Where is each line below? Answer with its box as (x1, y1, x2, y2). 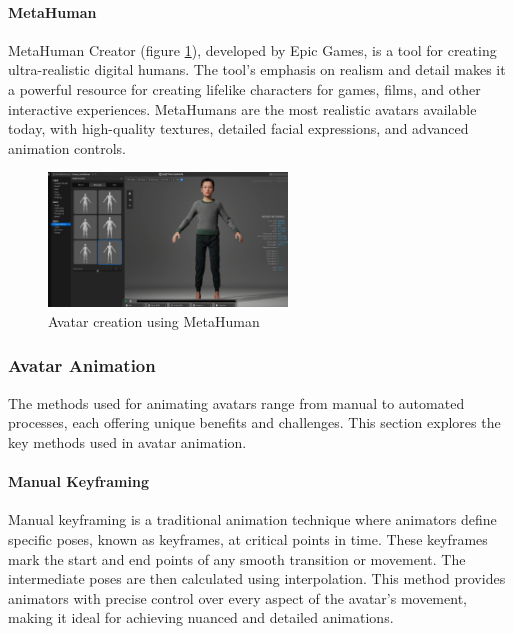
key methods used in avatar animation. (8, 431, 247, 452)
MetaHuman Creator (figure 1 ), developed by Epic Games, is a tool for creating (8, 39, 497, 60)
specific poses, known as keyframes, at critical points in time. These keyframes (8, 528, 488, 549)
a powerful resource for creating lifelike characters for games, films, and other (8, 78, 481, 99)
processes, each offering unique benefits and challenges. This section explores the (8, 412, 501, 433)
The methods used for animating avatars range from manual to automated (8, 392, 465, 413)
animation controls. (8, 137, 126, 158)
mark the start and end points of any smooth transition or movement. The (8, 548, 466, 569)
